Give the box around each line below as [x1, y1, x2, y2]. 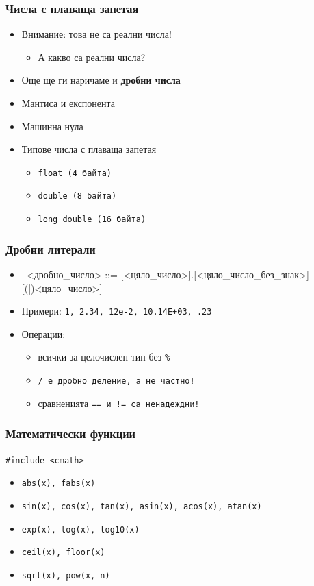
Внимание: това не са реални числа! [21, 27, 172, 41]
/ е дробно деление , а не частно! [38, 376, 195, 387]
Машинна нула [21, 119, 83, 133]
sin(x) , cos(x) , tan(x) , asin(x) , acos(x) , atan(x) [21, 501, 262, 511]
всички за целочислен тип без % [38, 350, 170, 364]
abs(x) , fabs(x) [21, 478, 96, 489]
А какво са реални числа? [38, 49, 146, 64]
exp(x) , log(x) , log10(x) [21, 524, 140, 535]
